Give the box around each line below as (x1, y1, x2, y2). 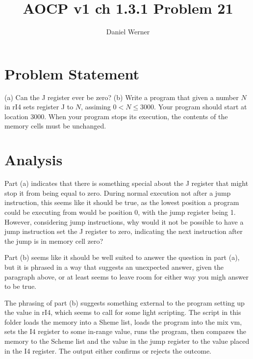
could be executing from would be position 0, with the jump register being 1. (4, 206, 236, 217)
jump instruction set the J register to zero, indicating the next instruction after (4, 226, 243, 236)
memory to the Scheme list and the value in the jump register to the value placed (4, 336, 250, 346)
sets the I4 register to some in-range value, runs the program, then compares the (4, 326, 247, 336)
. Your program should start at (154, 102, 247, 112)
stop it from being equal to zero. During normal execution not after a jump (4, 187, 231, 198)
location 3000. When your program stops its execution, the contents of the (4, 111, 228, 121)
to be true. (4, 281, 36, 291)
